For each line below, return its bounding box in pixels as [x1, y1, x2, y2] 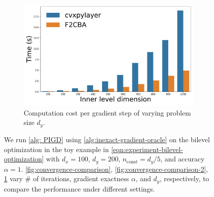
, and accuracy [160, 154, 205, 164]
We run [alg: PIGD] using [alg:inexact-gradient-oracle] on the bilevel [4, 134, 210, 144]
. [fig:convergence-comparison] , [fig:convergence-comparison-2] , [21, 163, 208, 174]
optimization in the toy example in [4, 144, 109, 154]
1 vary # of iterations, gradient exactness [4, 173, 129, 184]
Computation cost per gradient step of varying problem [24, 107, 191, 118]
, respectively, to [159, 173, 209, 184]
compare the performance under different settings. [4, 183, 155, 194]
